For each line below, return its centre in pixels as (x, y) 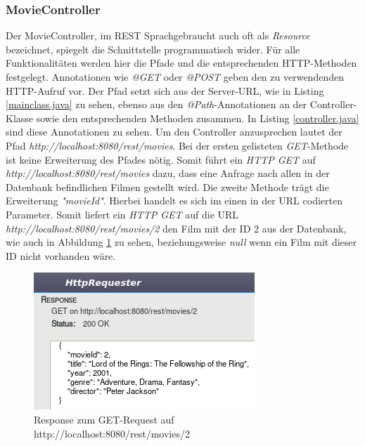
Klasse (20, 118)
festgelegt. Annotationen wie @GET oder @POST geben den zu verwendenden (175, 77)
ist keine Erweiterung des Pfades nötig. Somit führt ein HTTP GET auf (161, 159)
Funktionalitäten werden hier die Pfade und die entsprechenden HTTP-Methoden (181, 63)
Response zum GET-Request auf (104, 419)
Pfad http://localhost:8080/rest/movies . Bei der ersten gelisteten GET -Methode (177, 145)
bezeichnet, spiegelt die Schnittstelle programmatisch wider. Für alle (153, 49)
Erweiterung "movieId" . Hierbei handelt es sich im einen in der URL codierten (174, 201)
